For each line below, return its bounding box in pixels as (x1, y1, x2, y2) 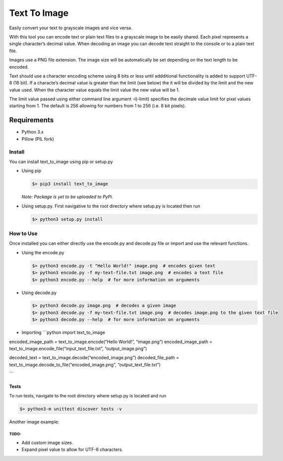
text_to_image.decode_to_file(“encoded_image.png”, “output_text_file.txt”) (9, 362, 161, 368)
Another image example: (9, 419, 60, 425)
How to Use (9, 230, 38, 237)
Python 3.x (21, 129, 44, 135)
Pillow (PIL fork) (21, 136, 54, 142)
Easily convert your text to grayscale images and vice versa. (9, 25, 133, 31)
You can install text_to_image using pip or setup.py (9, 158, 113, 164)
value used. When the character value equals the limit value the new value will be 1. (9, 87, 180, 93)
